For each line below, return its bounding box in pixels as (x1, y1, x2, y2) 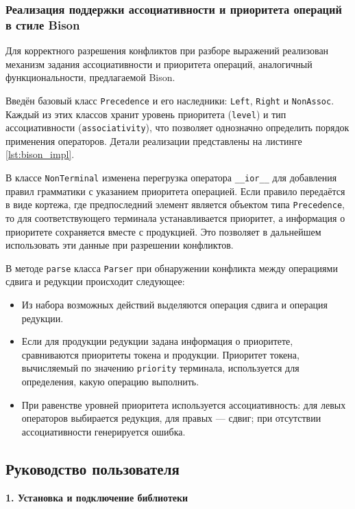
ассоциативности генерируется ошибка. (21, 424, 186, 438)
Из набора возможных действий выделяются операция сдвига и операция (21, 297, 328, 312)
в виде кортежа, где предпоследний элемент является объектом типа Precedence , (5, 197, 345, 212)
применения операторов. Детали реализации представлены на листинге (5, 133, 302, 148)
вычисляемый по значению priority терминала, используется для (21, 361, 299, 375)
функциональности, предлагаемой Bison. (5, 70, 175, 84)
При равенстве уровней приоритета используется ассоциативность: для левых (21, 397, 346, 411)
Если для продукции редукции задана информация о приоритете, (21, 334, 293, 348)
